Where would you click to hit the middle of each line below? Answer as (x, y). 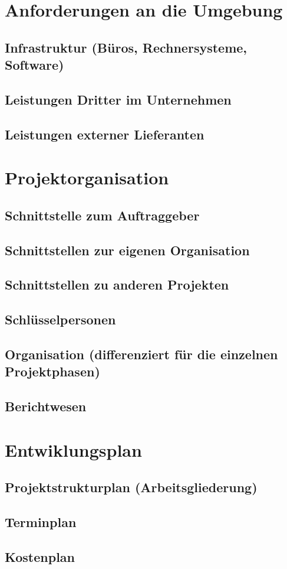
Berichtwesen (46, 406)
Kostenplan (40, 556)
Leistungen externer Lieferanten (105, 134)
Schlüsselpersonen (60, 319)
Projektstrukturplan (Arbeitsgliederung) (131, 487)
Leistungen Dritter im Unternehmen (118, 99)
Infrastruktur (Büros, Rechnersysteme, (126, 47)
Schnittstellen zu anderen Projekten (117, 284)
